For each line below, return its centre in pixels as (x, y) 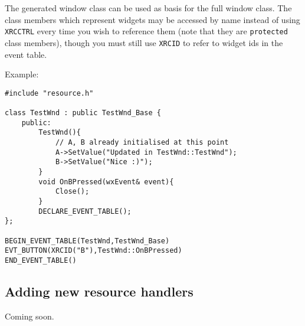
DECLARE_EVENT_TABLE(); (85, 211)
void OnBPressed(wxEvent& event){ (106, 182)
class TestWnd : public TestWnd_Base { (83, 113)
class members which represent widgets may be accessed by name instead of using (152, 19)
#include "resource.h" (49, 93)
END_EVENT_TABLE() (41, 260)
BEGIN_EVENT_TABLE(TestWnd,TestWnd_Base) (87, 241)
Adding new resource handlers (99, 291)
